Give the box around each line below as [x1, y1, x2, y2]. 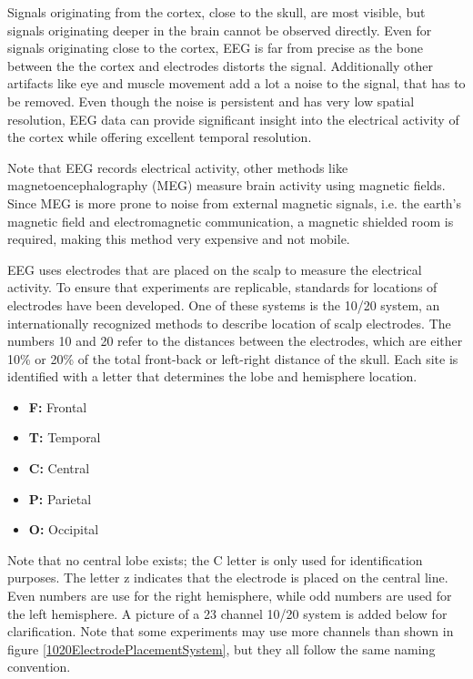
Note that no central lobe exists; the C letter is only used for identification [7, 550, 423, 569]
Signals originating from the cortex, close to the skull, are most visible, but [7, 3, 426, 21]
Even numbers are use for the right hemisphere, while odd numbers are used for [7, 586, 452, 605]
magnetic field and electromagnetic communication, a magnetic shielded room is [7, 211, 454, 230]
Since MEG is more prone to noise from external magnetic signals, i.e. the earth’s [7, 193, 462, 212]
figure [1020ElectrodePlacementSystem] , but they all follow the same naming [7, 639, 436, 658]
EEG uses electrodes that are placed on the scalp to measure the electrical [7, 259, 422, 279]
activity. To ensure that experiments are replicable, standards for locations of [7, 278, 438, 297]
